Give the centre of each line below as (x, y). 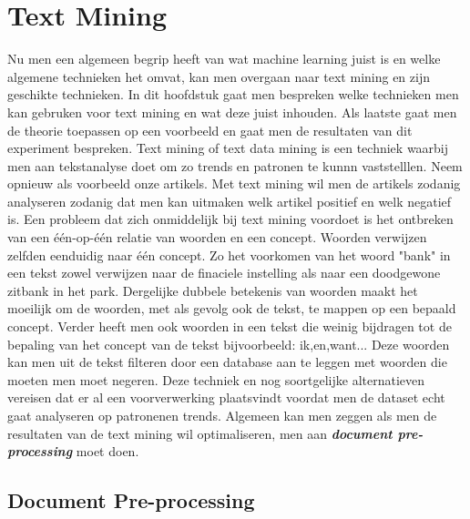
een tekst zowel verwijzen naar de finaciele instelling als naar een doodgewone (224, 273)
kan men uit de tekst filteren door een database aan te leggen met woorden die (227, 362)
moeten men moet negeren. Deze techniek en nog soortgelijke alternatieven (216, 379)
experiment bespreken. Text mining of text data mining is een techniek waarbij (228, 148)
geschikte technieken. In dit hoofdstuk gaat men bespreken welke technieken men (233, 94)
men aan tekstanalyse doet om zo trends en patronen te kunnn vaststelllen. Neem (235, 165)
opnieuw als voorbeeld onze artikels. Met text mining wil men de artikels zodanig (234, 183)
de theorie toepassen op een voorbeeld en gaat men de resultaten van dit (210, 130)
